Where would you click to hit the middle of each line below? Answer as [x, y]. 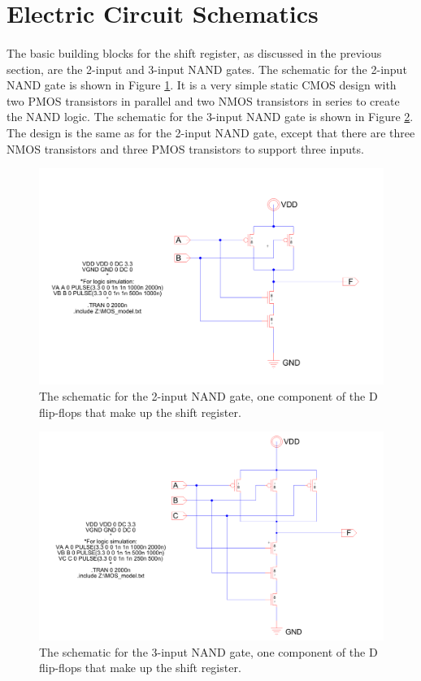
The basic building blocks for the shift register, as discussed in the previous [194, 52]
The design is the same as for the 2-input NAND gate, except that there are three [211, 132]
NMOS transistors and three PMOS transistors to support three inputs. [185, 148]
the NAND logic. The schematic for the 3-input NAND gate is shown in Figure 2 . [210, 117]
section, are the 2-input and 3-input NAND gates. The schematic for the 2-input [207, 69]
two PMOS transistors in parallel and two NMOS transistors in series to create [203, 100]
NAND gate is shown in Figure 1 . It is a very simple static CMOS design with [202, 85]
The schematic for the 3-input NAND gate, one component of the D [208, 651]
